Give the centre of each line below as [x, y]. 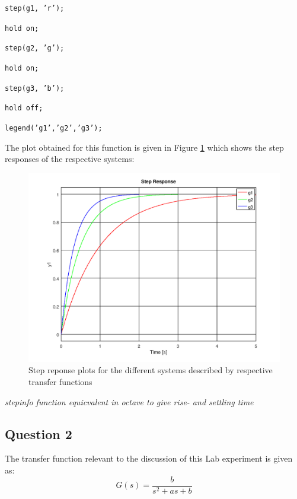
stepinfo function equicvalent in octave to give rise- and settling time [129, 401]
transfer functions [60, 381]
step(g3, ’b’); [35, 88]
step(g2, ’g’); [35, 48]
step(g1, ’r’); [35, 8]
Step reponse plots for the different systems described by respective [151, 370]
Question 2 [39, 433]
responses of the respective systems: [70, 159]
